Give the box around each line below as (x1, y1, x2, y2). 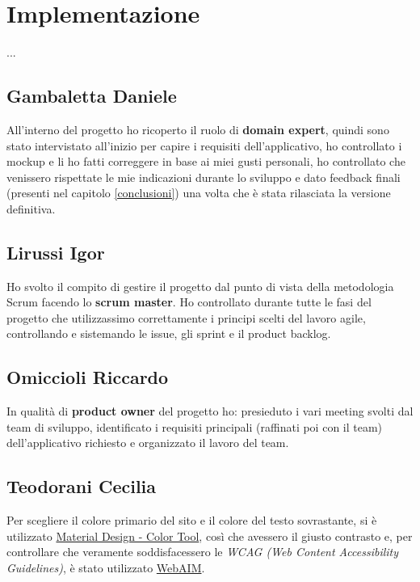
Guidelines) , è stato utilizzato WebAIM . (6, 559, 205, 576)
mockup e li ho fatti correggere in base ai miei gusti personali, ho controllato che (6, 153, 405, 170)
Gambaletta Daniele (6, 83, 177, 108)
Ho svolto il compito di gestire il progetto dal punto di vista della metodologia (6, 277, 394, 294)
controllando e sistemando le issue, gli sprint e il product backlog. (6, 325, 331, 342)
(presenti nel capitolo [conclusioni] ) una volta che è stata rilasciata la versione (6, 184, 391, 201)
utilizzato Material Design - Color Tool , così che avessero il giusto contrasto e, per (6, 527, 413, 544)
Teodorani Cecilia (6, 474, 157, 499)
